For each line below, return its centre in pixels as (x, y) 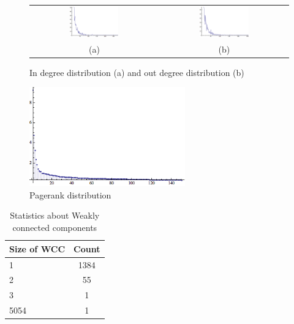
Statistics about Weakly (55, 215)
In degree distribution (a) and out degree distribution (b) (137, 72)
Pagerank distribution (70, 194)
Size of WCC (37, 248)
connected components (55, 228)
